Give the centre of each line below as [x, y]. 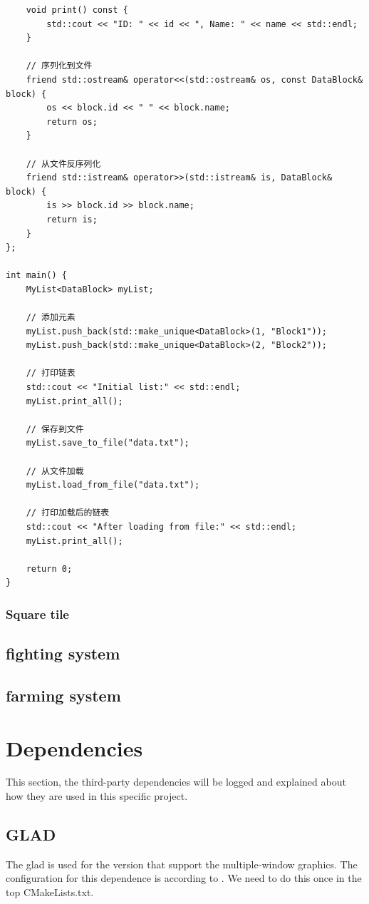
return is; [72, 219]
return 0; [49, 569]
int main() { [36, 276]
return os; [72, 122]
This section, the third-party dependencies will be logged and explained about [176, 782]
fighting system [63, 653]
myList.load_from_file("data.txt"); [113, 485]
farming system [63, 695]
